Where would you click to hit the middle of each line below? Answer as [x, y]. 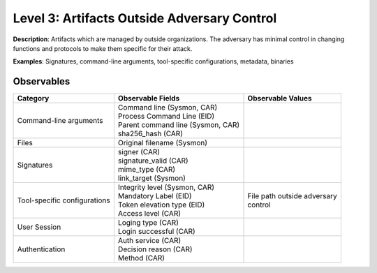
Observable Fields [149, 98]
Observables [42, 81]
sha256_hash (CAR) [150, 134]
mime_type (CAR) [147, 170]
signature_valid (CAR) [153, 161]
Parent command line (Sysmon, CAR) [179, 125]
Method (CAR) [141, 258]
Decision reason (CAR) [155, 249]
